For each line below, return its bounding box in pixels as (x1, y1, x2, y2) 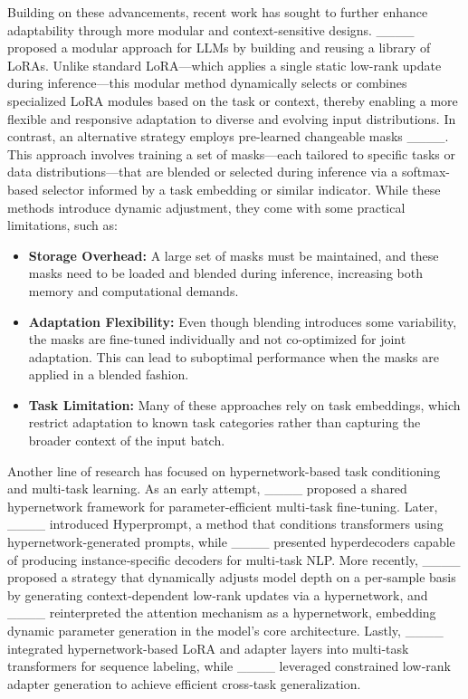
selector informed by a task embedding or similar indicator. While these (42, 179, 441, 198)
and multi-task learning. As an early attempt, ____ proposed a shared (7, 479, 407, 498)
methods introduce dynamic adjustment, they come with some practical (7, 197, 406, 216)
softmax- (402, 162, 450, 181)
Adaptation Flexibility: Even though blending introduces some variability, (28, 311, 457, 330)
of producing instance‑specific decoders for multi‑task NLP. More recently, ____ (7, 550, 461, 569)
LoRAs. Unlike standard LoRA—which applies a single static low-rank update (7, 55, 442, 74)
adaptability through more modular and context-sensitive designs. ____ (7, 20, 415, 39)
